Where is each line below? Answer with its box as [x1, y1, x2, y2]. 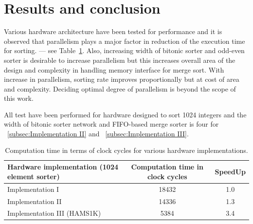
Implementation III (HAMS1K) [7, 208, 101, 218]
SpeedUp [215, 167, 246, 177]
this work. [4, 93, 34, 103]
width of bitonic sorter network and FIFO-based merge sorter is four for [4, 119, 219, 129]
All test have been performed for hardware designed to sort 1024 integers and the [4, 109, 247, 119]
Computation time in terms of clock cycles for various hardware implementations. [5, 145, 248, 155]
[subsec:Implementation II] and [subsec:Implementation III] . [7, 129, 189, 139]
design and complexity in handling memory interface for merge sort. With [4, 64, 224, 75]
